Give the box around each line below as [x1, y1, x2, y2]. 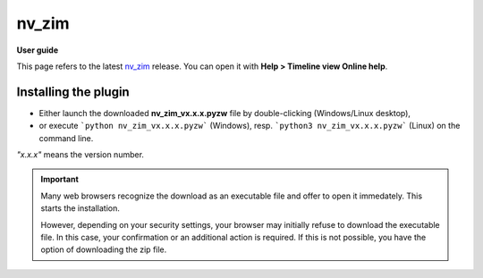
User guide [16, 45, 58, 55]
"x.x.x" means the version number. [16, 149, 145, 160]
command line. [38, 132, 94, 143]
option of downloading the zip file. [40, 244, 167, 255]
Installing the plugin [16, 84, 130, 99]
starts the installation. [40, 203, 120, 214]
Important [40, 174, 80, 185]
